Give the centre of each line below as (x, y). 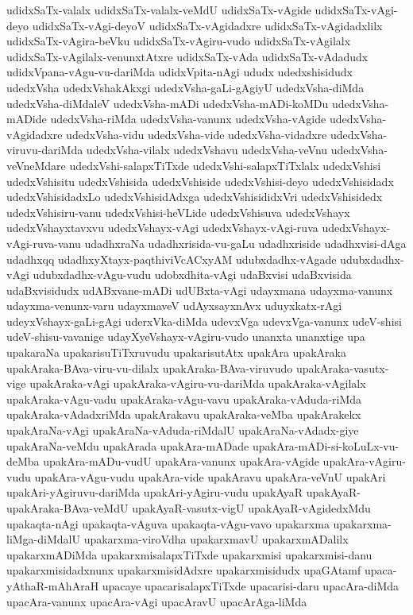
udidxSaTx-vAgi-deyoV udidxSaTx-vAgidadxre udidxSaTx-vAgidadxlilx (207, 25)
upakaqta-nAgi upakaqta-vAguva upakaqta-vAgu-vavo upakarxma (168, 523)
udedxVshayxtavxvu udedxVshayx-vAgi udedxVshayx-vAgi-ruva (162, 228)
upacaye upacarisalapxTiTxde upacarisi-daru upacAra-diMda (251, 585)
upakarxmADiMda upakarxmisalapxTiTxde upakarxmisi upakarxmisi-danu (189, 554)
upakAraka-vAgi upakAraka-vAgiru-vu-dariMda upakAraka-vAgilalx (198, 383)
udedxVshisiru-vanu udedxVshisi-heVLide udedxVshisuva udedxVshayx (178, 212)
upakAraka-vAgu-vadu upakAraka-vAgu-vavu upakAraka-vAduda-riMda (184, 398)
